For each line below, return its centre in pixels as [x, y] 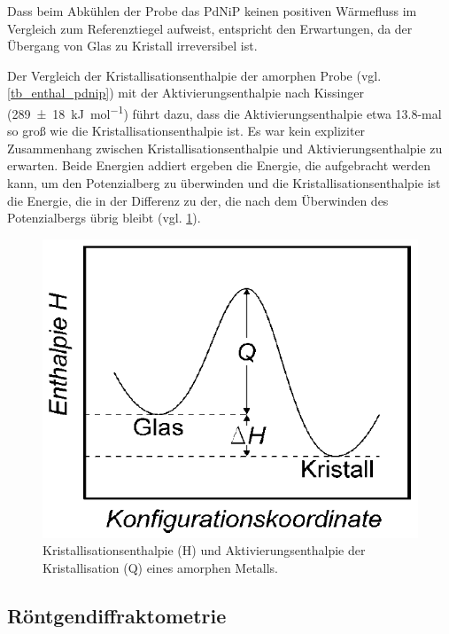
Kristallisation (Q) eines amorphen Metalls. [161, 567]
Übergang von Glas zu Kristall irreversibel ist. [132, 46]
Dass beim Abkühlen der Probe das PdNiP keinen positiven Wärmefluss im [212, 11]
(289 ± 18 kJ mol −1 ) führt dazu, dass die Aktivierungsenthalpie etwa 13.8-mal [224, 112]
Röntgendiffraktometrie [117, 615]
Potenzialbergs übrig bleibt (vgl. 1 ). [104, 218]
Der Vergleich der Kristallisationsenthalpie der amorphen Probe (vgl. [194, 75]
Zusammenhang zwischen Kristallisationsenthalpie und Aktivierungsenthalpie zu [225, 148]
